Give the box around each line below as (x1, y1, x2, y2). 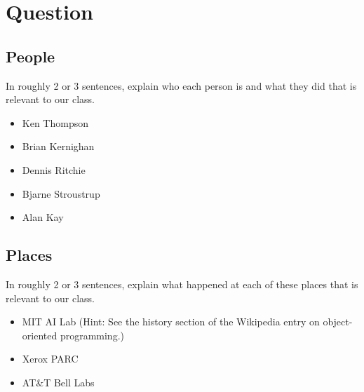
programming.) (60, 327, 124, 342)
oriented (22, 327, 58, 342)
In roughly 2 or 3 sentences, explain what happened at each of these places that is (6, 276, 358, 291)
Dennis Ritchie (22, 162, 86, 177)
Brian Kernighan (22, 139, 95, 154)
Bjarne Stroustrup (22, 186, 100, 201)
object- (323, 314, 353, 329)
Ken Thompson (22, 115, 88, 130)
